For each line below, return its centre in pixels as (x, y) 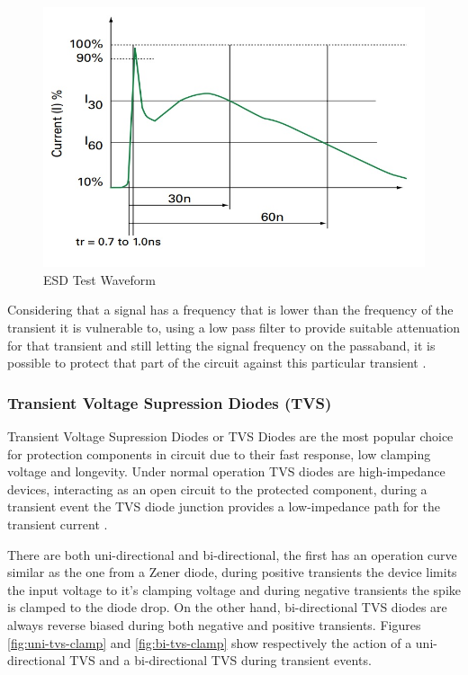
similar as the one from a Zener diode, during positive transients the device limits (232, 572)
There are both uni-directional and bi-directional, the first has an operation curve (232, 554)
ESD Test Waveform (99, 279)
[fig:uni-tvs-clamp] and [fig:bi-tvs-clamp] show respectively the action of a (210, 642)
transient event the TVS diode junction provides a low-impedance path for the (224, 506)
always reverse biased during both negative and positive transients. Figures (214, 625)
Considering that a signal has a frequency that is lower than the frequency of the (230, 310)
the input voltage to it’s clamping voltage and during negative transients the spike (234, 589)
